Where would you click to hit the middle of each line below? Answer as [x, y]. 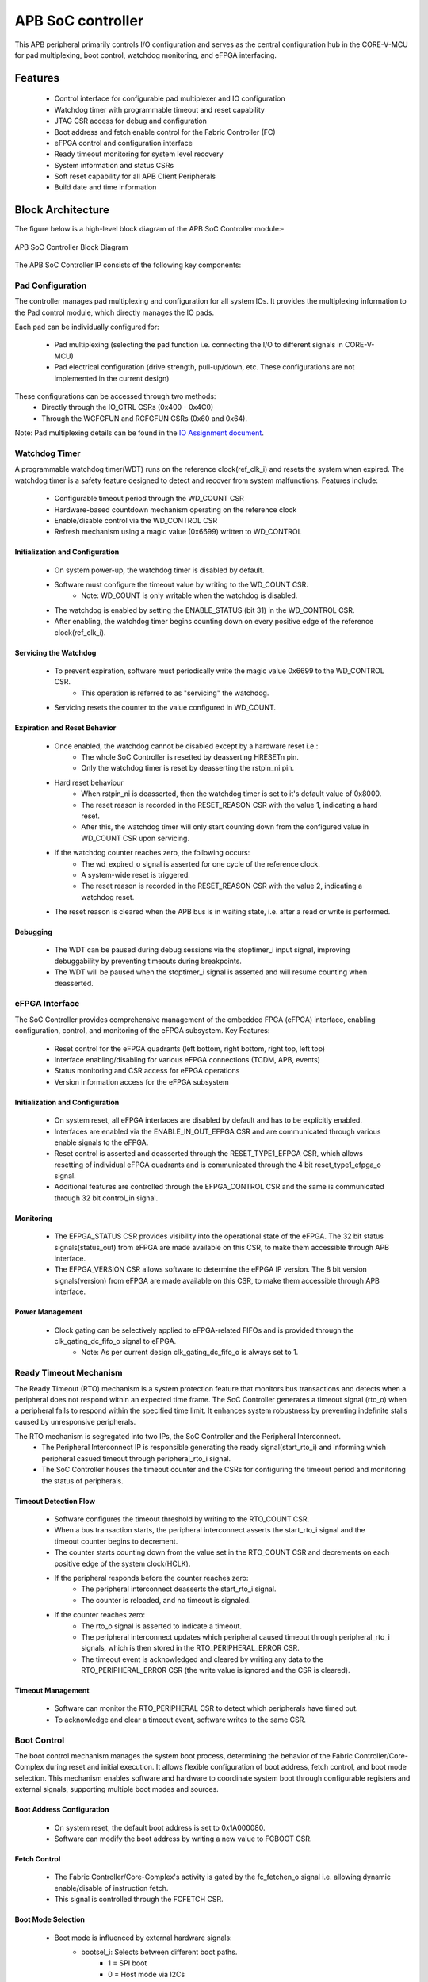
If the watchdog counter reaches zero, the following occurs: [152, 853]
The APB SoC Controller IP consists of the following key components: [128, 265]
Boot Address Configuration [62, 1810]
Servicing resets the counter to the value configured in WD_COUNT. [165, 708]
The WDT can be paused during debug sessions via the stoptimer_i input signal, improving [202, 950]
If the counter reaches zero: [100, 1615]
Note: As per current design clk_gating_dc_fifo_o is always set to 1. [190, 1353]
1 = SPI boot [128, 1963]
